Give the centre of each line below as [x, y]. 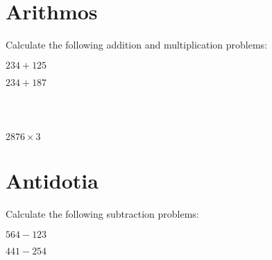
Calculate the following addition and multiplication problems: [137, 45]
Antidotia [52, 181]
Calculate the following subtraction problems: [102, 214]
